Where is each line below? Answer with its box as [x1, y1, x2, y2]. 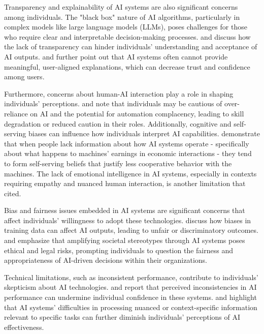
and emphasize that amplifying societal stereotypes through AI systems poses [4, 235, 245, 246]
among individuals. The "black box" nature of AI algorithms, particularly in [4, 11, 240, 22]
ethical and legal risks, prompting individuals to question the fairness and [4, 245, 233, 255]
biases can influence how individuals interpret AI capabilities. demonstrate [28, 128, 260, 139]
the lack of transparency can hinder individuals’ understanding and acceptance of [4, 41, 257, 52]
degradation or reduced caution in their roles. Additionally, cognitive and [4, 118, 232, 129]
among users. [4, 71, 45, 82]
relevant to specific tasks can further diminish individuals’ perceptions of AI [4, 312, 240, 322]
